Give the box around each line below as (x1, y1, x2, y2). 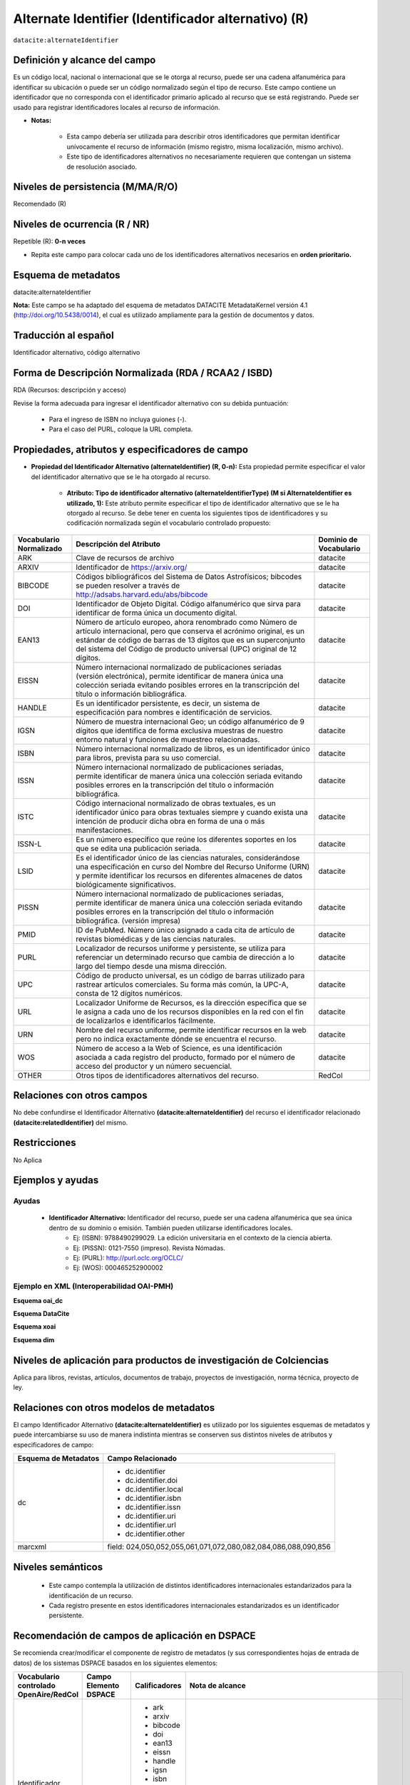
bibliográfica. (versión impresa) (76, 915, 181, 925)
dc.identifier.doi (125, 1475, 178, 1485)
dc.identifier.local (125, 1484, 183, 1494)
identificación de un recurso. (48, 1591, 133, 1599)
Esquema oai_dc (13, 1296, 63, 1304)
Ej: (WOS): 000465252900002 (73, 1264, 163, 1272)
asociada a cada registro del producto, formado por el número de (76, 1052, 295, 1062)
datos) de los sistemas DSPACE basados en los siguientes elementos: (13, 1659, 218, 1667)
